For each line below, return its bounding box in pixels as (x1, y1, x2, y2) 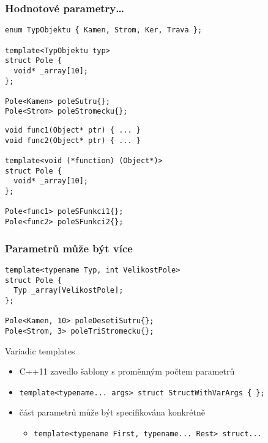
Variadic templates (5, 344, 75, 357)
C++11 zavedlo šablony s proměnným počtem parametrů (19, 365, 235, 378)
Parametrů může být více (5, 240, 133, 255)
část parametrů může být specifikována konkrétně (19, 406, 205, 419)
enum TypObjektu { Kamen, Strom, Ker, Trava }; (5, 26, 203, 35)
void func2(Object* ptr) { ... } (5, 136, 141, 145)
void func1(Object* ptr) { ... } (5, 126, 141, 135)
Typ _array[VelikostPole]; (13, 286, 124, 295)
